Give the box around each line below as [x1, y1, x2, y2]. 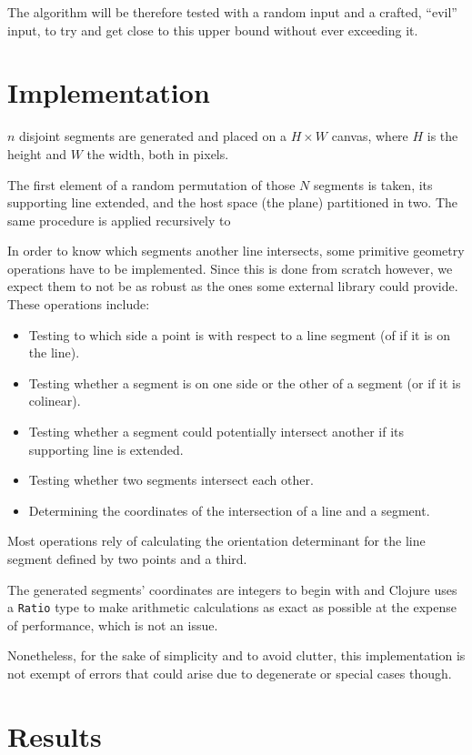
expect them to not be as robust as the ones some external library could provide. [7, 277, 458, 296]
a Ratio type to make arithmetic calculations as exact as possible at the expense [7, 598, 457, 617]
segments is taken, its [314, 175, 433, 194]
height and [7, 144, 66, 163]
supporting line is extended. [28, 439, 184, 458]
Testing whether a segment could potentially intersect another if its [28, 422, 405, 441]
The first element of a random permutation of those [7, 175, 296, 194]
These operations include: [7, 295, 150, 314]
